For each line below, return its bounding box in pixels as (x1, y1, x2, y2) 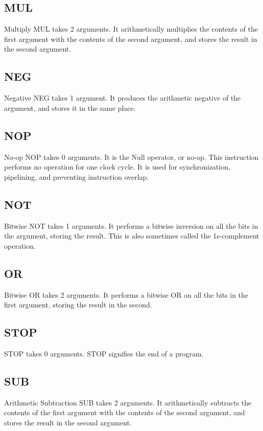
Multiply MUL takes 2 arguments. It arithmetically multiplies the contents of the (4, 23, 258, 34)
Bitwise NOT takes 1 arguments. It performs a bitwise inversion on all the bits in (4, 220, 258, 231)
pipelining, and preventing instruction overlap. (4, 171, 149, 182)
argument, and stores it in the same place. (4, 102, 136, 113)
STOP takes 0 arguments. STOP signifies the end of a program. (4, 348, 204, 358)
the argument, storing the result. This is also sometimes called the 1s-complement (4, 230, 259, 241)
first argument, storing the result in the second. (4, 299, 152, 310)
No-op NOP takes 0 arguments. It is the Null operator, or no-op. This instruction (4, 151, 259, 162)
